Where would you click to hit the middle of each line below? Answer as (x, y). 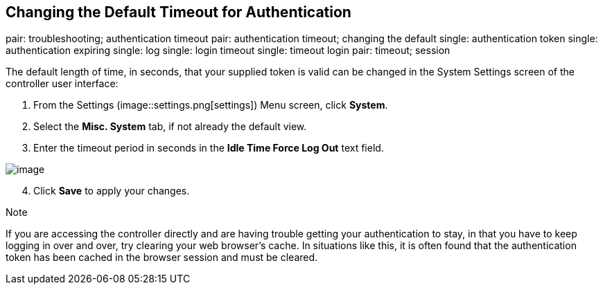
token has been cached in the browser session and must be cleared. (162, 257)
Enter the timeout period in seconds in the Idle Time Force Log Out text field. (209, 148)
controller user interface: (62, 84)
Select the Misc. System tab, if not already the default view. (170, 127)
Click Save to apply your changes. (112, 191)
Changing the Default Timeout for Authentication (178, 12)
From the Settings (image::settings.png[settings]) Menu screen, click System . (211, 105)
